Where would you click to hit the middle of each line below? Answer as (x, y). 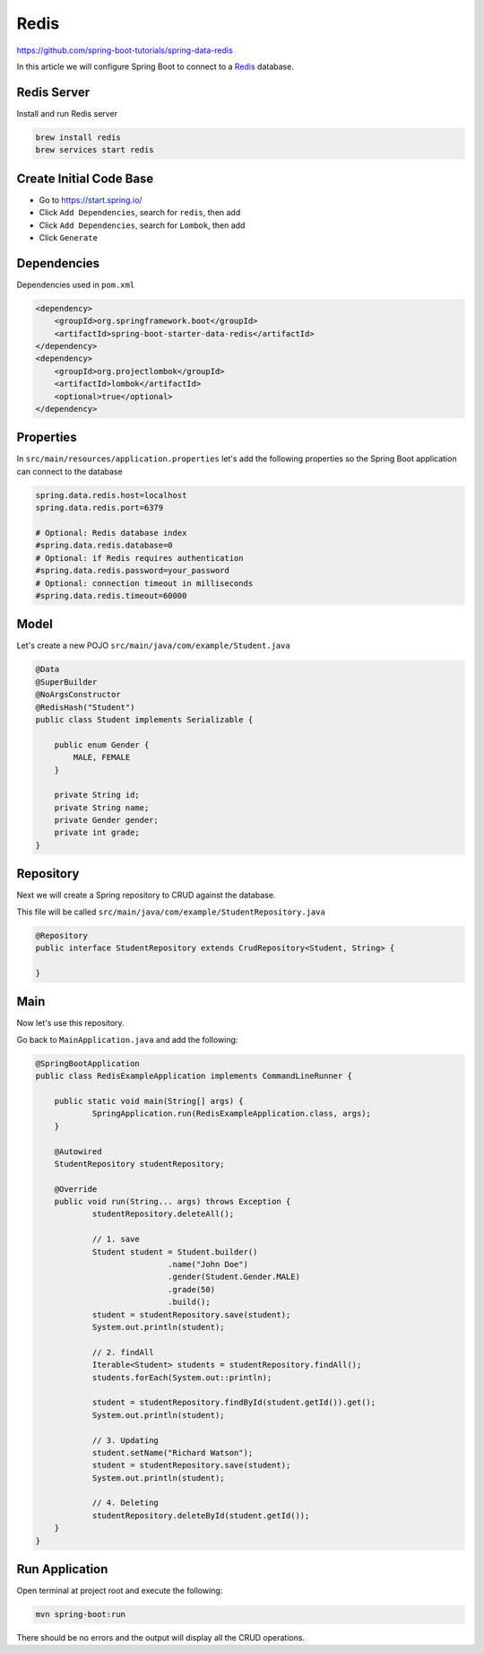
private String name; (102, 807)
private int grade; (97, 833)
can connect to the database (69, 471)
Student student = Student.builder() (175, 1251)
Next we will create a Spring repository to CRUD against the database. (146, 895)
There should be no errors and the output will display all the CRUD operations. (160, 1638)
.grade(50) (191, 1289)
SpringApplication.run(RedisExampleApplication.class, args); (232, 1114)
